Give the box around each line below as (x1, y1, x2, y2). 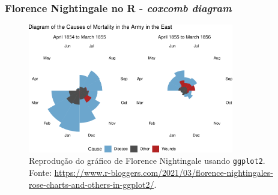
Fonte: (29, 166, 52, 179)
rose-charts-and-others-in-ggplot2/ (29, 178, 154, 190)
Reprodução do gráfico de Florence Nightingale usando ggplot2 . (29, 154, 265, 167)
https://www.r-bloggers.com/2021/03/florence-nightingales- (54, 166, 273, 179)
